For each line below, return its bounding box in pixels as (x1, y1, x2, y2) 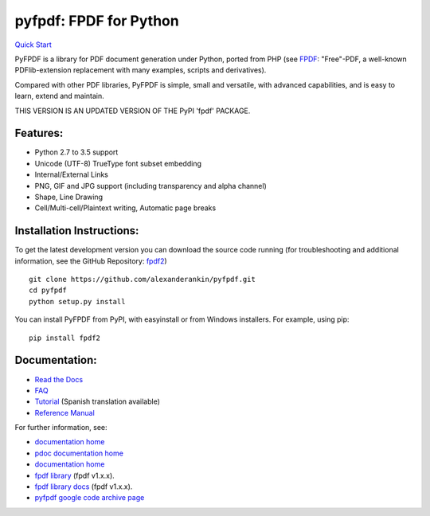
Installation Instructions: (14, 224, 139, 238)
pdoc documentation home (34, 448, 123, 458)
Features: (14, 127, 64, 140)
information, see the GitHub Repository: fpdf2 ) (14, 256, 167, 266)
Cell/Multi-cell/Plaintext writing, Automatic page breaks (34, 203, 217, 213)
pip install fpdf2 (29, 333, 101, 342)
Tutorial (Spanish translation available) (34, 397, 161, 406)
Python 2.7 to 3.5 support (34, 147, 119, 157)
